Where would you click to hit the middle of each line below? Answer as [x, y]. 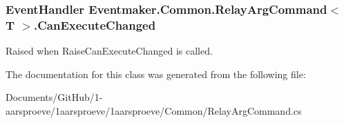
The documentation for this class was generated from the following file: [156, 74]
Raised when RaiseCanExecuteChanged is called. [109, 51]
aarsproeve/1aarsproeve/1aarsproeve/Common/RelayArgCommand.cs [154, 110]
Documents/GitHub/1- [54, 97]
